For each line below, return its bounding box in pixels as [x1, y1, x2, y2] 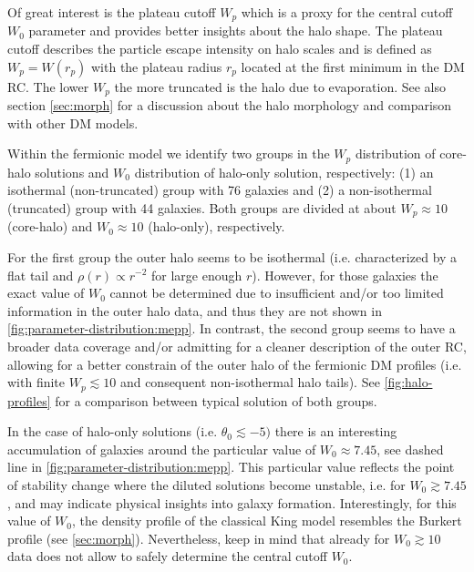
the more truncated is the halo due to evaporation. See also [114, 77, 447, 96]
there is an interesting [274, 422, 397, 441]
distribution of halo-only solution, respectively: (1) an [134, 162, 434, 181]
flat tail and [7, 265, 74, 284]
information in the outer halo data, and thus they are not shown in [7, 301, 382, 320]
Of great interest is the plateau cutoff [7, 3, 216, 21]
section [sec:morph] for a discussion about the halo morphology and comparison [7, 96, 452, 115]
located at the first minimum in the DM [241, 56, 465, 76]
